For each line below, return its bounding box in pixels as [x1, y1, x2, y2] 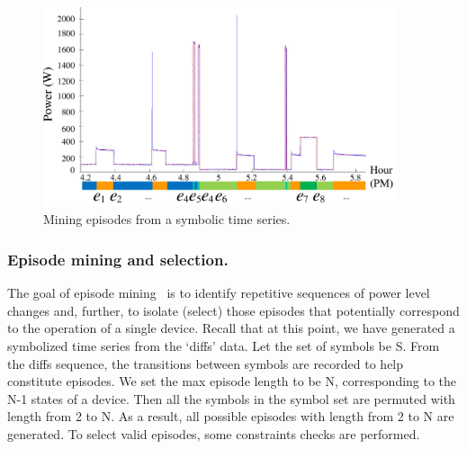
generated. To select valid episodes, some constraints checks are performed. [7, 424, 420, 443]
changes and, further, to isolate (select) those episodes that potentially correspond [7, 301, 460, 319]
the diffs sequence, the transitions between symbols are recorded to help [7, 354, 404, 373]
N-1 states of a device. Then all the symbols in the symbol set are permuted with [7, 389, 455, 408]
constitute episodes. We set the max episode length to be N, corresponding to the [7, 372, 457, 391]
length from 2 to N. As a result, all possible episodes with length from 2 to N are [7, 407, 454, 426]
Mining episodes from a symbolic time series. [43, 210, 291, 229]
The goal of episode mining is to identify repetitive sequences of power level [7, 283, 430, 302]
